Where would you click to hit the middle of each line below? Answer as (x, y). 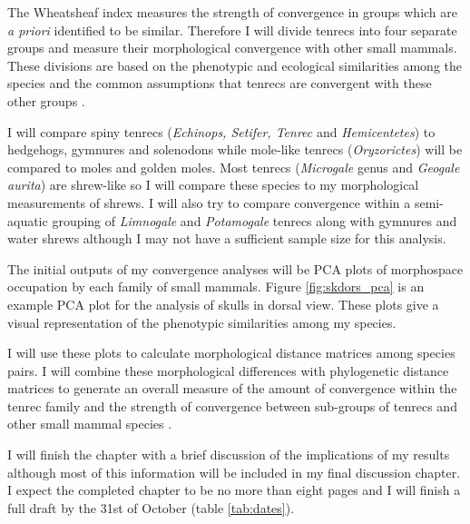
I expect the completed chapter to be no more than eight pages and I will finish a (234, 490)
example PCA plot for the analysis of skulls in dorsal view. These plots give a (223, 304)
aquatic (28, 220)
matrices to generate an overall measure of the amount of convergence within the (232, 388)
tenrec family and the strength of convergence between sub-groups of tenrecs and (232, 405)
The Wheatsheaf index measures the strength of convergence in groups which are (233, 12)
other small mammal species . (90, 424)
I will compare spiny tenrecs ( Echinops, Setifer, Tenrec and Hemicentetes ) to (221, 131)
